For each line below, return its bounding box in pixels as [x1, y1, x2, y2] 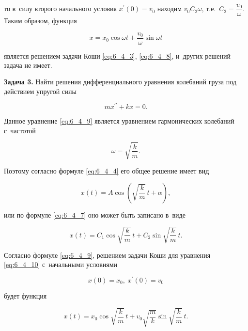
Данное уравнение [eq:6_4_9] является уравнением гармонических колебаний [4, 116, 234, 126]
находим [157, 3, 182, 14]
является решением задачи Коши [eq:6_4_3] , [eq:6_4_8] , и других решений [4, 50, 231, 61]
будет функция [4, 290, 47, 300]
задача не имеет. [4, 60, 52, 70]
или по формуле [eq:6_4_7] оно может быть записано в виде [4, 209, 186, 220]
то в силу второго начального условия [4, 3, 117, 14]
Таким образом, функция [4, 16, 77, 26]
